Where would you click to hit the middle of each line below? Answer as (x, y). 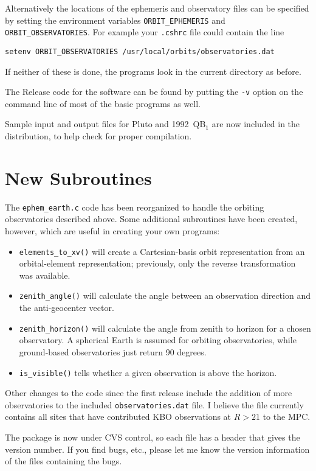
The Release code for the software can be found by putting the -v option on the (154, 92)
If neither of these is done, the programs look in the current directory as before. (153, 71)
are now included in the (256, 124)
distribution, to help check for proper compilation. (98, 136)
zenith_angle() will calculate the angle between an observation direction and (165, 295)
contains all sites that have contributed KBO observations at (118, 417)
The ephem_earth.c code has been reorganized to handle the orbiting (135, 207)
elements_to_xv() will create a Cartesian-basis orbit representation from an (162, 251)
